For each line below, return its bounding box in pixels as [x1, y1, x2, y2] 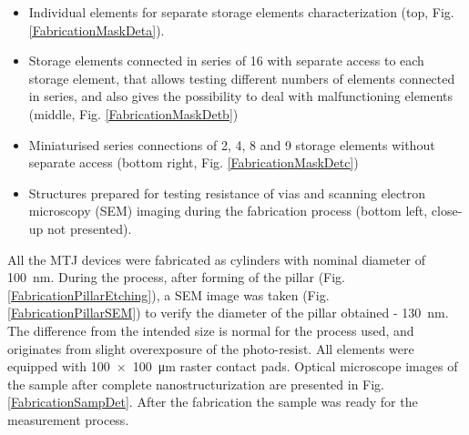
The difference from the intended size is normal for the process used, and [7, 320, 414, 339]
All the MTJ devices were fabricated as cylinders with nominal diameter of [7, 249, 426, 268]
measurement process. [7, 410, 129, 429]
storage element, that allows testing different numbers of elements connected [28, 68, 455, 87]
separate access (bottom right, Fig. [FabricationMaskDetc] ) [28, 153, 359, 172]
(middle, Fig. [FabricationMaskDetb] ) [28, 104, 239, 123]
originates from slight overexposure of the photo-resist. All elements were [7, 339, 414, 358]
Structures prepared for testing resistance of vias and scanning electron [28, 183, 425, 202]
